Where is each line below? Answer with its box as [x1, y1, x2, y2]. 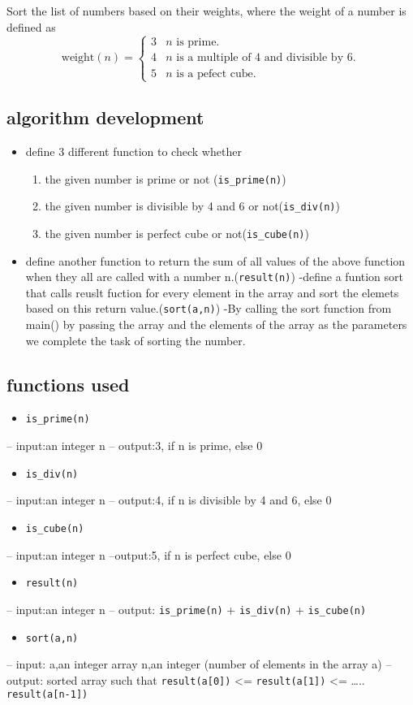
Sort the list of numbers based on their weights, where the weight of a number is [6, 2, 407, 19]
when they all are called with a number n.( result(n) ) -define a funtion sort [25, 268, 404, 285]
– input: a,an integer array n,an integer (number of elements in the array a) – [6, 655, 392, 673]
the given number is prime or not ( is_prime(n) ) [45, 170, 286, 187]
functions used [6, 371, 130, 396]
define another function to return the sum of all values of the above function [25, 252, 406, 269]
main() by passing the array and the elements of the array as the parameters [25, 316, 407, 333]
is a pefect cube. [176, 67, 256, 80]
